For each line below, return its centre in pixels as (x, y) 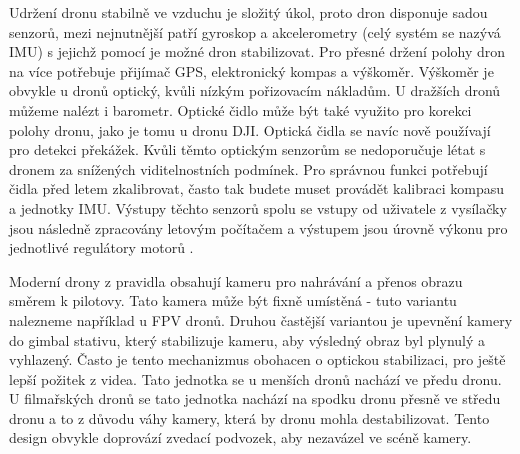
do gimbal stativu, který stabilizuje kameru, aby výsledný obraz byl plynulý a (247, 339)
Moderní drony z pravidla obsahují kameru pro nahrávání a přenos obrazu (236, 280)
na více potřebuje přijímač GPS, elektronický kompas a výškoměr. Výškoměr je (251, 70)
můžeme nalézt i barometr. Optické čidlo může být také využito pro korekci (240, 109)
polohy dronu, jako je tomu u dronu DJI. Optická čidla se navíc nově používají (250, 129)
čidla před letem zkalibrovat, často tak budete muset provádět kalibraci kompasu (257, 188)
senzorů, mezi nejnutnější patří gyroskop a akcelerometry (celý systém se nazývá (255, 31)
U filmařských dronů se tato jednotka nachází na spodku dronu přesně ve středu (255, 398)
